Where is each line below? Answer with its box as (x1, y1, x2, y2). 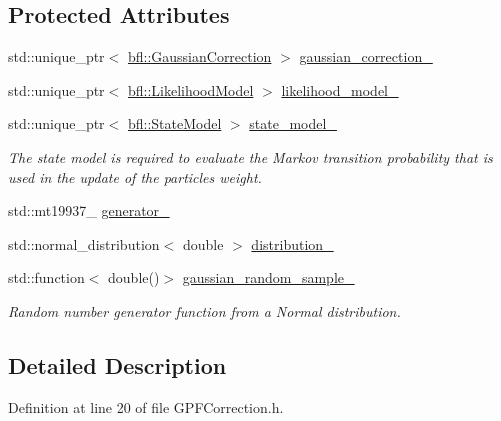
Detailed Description (8, 349, 227, 380)
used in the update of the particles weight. (8, 166, 262, 187)
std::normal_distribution (8, 233, 160, 254)
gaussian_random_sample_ (182, 267, 355, 288)
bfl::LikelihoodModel (127, 79, 254, 100)
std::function (8, 267, 85, 288)
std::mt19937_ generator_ (8, 200, 170, 221)
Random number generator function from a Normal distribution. (8, 300, 401, 321)
